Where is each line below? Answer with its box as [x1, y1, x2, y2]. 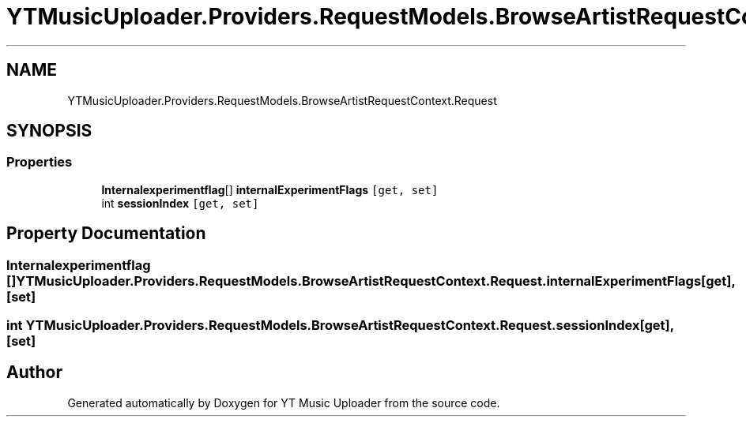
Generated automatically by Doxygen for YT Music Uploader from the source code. [67, 395, 500, 410]
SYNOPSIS [6, 121, 92, 141]
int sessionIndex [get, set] [101, 196, 259, 210]
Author [6, 362, 62, 383]
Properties [6, 154, 73, 170]
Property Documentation [6, 223, 206, 244]
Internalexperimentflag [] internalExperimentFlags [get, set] [101, 182, 439, 197]
